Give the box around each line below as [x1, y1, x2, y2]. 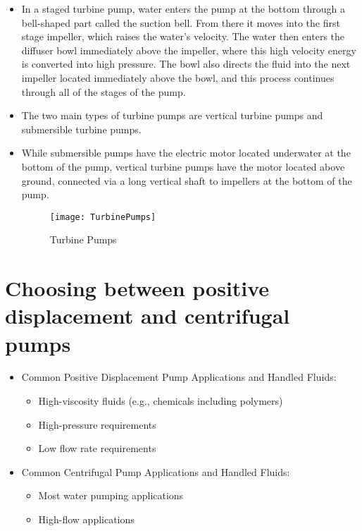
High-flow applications [38, 512, 135, 527]
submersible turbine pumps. [21, 121, 142, 136]
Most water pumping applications [38, 488, 184, 503]
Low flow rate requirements [38, 441, 156, 456]
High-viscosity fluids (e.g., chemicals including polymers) [38, 393, 283, 408]
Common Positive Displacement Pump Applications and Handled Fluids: [21, 370, 337, 384]
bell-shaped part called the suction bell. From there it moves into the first [21, 15, 340, 30]
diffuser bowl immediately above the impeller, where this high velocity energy [21, 42, 356, 57]
